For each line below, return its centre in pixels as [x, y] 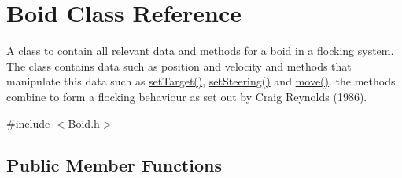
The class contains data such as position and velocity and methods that [179, 65]
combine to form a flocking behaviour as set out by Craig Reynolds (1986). [187, 96]
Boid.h [84, 123]
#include [28, 123]
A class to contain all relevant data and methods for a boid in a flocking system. [200, 51]
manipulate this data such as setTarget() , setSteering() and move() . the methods [201, 81]
